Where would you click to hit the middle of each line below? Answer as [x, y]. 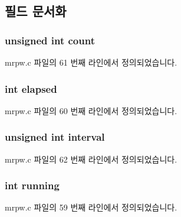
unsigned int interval [55, 137]
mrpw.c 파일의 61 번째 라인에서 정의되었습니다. [91, 62]
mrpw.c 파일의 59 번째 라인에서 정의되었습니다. [91, 207]
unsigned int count [50, 40]
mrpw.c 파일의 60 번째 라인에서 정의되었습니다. [91, 110]
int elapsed [31, 88]
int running [32, 185]
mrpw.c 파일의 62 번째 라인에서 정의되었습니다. [91, 159]
